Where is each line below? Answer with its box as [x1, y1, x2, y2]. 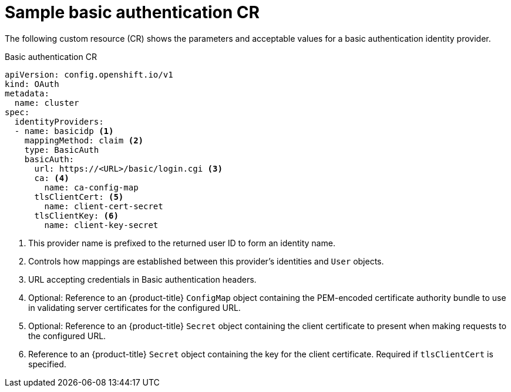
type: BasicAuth [24, 145, 99, 155]
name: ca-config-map [44, 182, 139, 192]
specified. [28, 359, 66, 369]
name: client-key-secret [44, 220, 159, 230]
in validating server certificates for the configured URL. [28, 302, 241, 313]
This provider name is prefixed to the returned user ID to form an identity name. [28, 237, 335, 248]
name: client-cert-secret [44, 201, 163, 211]
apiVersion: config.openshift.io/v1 [5, 69, 173, 79]
